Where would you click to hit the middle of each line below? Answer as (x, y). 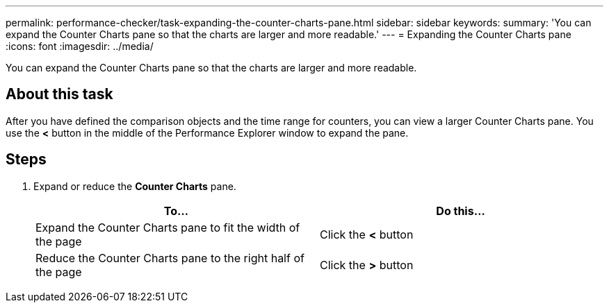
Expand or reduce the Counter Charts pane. (135, 186)
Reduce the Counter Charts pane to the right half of (170, 258)
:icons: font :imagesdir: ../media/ (80, 46)
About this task (59, 94)
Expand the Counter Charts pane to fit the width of (168, 227)
